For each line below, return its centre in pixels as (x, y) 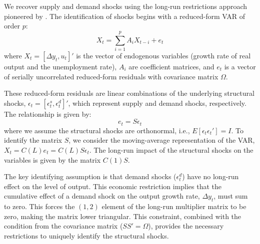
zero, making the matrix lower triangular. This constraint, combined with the (123, 216)
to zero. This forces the (39, 206)
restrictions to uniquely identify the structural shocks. (86, 235)
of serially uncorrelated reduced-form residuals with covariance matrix (111, 76)
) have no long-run (210, 176)
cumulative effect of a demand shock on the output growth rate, (102, 196)
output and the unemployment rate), (60, 66)
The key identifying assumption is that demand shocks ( (90, 176)
